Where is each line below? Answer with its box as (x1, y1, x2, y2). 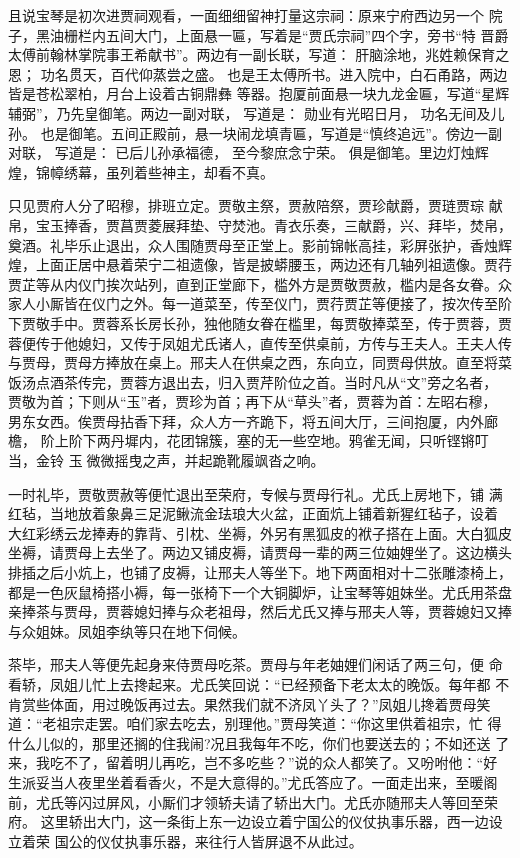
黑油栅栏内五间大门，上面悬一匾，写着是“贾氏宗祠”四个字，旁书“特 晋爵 (35, 24, 509, 45)
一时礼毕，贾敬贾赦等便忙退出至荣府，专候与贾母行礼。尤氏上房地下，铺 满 (8, 483, 503, 504)
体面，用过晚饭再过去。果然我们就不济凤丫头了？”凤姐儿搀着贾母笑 (49, 693, 491, 714)
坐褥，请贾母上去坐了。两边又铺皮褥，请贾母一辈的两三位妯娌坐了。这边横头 (8, 542, 512, 563)
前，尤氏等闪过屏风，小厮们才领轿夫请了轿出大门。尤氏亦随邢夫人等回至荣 (8, 791, 498, 812)
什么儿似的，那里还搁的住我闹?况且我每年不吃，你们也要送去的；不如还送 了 (8, 732, 510, 753)
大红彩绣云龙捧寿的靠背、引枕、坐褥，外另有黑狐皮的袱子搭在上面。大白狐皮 (8, 522, 512, 543)
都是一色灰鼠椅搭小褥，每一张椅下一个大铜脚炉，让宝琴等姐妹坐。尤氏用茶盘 (8, 581, 512, 602)
